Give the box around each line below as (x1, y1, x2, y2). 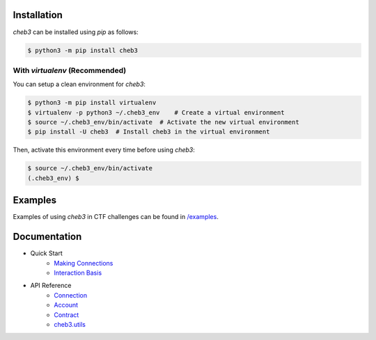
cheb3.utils (54, 320, 86, 328)
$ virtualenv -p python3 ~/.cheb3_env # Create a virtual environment (27, 108, 285, 116)
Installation (13, 9, 63, 21)
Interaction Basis (54, 268, 102, 277)
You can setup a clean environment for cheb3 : (13, 80, 146, 88)
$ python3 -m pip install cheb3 (27, 46, 139, 54)
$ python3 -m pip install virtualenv (27, 99, 157, 107)
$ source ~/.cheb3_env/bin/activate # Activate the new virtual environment (27, 118, 299, 126)
